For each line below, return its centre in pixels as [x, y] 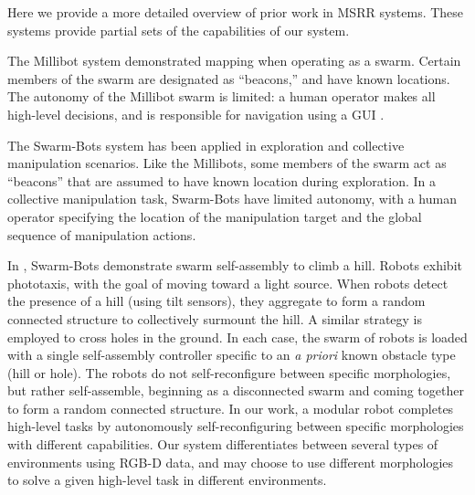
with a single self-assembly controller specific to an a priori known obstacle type [232, 355]
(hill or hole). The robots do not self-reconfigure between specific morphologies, [229, 372]
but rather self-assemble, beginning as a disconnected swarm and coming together [236, 390]
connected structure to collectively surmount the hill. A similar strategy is [215, 318]
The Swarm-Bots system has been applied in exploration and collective [206, 145]
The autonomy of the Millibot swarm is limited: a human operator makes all [222, 96]
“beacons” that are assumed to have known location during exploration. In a [222, 180]
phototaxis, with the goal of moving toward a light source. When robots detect [228, 283]
